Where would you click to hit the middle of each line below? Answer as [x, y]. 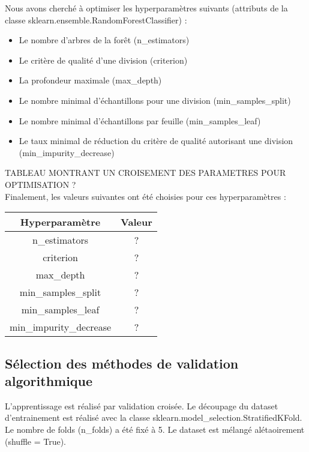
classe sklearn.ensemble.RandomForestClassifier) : [96, 20]
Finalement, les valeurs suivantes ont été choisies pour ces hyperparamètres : [145, 196]
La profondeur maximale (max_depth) [90, 80]
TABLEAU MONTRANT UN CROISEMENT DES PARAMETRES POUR [145, 173]
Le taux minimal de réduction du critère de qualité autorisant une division [156, 141]
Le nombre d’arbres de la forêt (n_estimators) [104, 40]
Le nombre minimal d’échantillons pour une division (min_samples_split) [155, 100]
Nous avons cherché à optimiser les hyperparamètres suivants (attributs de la [146, 8]
